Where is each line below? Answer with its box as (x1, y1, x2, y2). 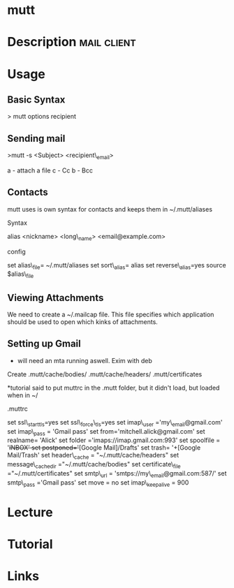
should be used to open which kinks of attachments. (7, 318, 159, 326)
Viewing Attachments (7, 292, 104, 304)
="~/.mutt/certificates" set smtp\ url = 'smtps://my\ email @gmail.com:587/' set (7, 469, 227, 479)
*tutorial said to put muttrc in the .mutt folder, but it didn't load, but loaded (7, 383, 220, 392)
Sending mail (7, 132, 66, 145)
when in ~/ (7, 390, 38, 399)
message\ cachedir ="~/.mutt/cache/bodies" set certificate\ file (7, 460, 181, 470)
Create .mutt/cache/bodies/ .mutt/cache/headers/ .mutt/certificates (7, 369, 203, 378)
